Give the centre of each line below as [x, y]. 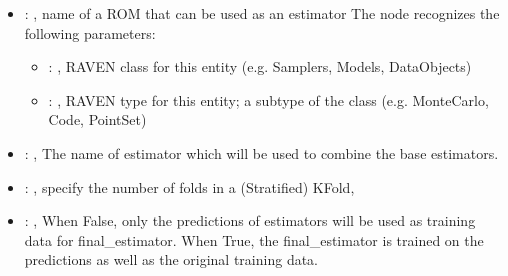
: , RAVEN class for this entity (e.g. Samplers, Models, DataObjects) [260, 66]
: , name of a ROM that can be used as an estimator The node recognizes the [262, 13]
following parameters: [90, 32]
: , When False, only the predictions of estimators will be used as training [250, 220]
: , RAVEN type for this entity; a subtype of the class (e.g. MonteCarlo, [268, 99]
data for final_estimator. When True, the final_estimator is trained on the [254, 239]
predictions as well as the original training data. [171, 259]
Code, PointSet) [97, 119]
